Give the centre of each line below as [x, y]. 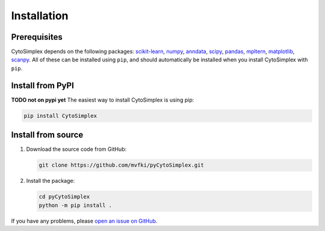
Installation [40, 16]
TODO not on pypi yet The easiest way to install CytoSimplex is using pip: [103, 100]
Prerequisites [37, 37]
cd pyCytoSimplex [64, 197]
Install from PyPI [43, 85]
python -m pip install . [76, 205]
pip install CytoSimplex [60, 115]
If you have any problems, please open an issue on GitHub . [84, 221]
